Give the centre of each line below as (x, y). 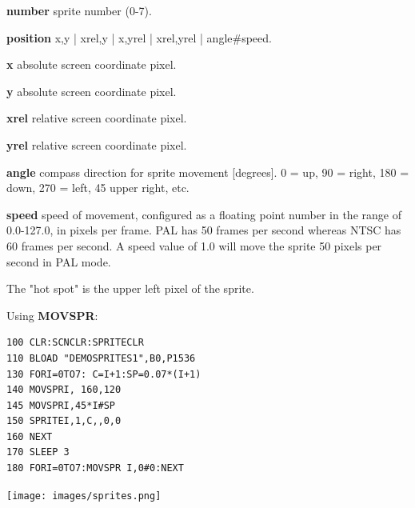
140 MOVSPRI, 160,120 (64, 390)
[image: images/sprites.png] (84, 496)
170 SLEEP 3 (38, 452)
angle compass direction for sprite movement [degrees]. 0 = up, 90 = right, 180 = (208, 172)
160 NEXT (30, 436)
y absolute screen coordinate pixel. (92, 91)
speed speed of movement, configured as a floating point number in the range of (204, 214)
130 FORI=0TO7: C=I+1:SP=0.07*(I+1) (104, 374)
